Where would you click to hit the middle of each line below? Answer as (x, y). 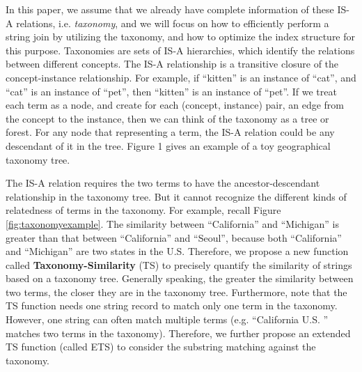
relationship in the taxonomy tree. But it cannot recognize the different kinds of (176, 196)
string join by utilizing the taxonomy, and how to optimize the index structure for (181, 37)
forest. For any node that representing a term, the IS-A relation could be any (170, 132)
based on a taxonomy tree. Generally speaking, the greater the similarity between (180, 278)
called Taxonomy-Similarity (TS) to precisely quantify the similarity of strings (179, 264)
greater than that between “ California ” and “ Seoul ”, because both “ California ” (174, 237)
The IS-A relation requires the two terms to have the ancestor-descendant (163, 183)
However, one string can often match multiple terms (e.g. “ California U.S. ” (167, 319)
